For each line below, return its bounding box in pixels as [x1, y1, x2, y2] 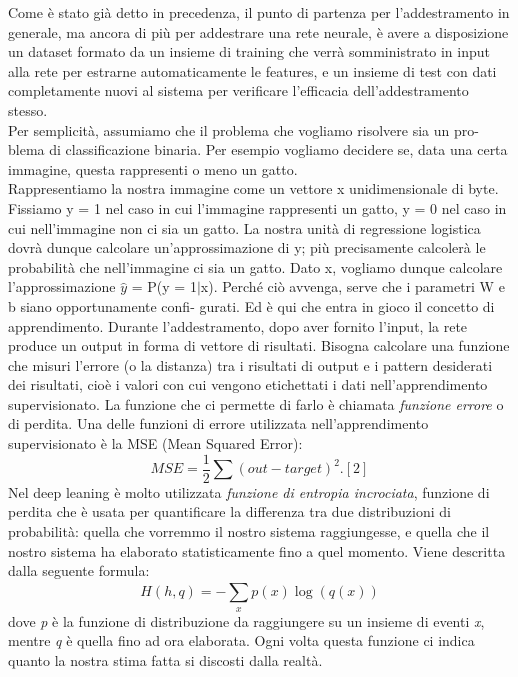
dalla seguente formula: [8, 560, 150, 581]
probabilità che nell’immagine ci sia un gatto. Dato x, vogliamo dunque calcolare [8, 256, 503, 277]
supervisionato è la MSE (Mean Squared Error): [8, 433, 303, 454]
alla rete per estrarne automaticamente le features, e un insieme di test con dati [8, 60, 497, 81]
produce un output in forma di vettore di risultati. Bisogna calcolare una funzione [8, 335, 510, 356]
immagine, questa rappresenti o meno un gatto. [8, 158, 298, 179]
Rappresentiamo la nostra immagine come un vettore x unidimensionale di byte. [8, 178, 499, 199]
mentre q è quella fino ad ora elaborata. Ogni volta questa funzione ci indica [8, 630, 475, 651]
